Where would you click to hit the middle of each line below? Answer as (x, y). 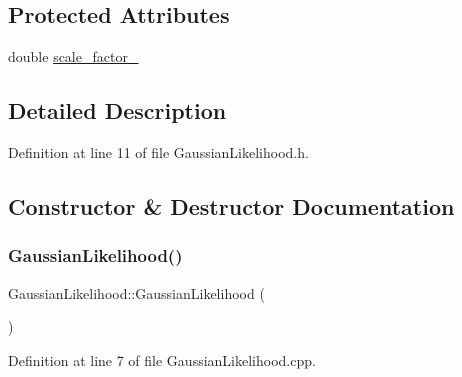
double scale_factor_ (73, 56)
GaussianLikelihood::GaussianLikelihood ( (136, 292)
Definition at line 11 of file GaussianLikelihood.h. (158, 152)
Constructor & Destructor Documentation (231, 205)
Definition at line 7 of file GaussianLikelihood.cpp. (162, 359)
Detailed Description (117, 110)
